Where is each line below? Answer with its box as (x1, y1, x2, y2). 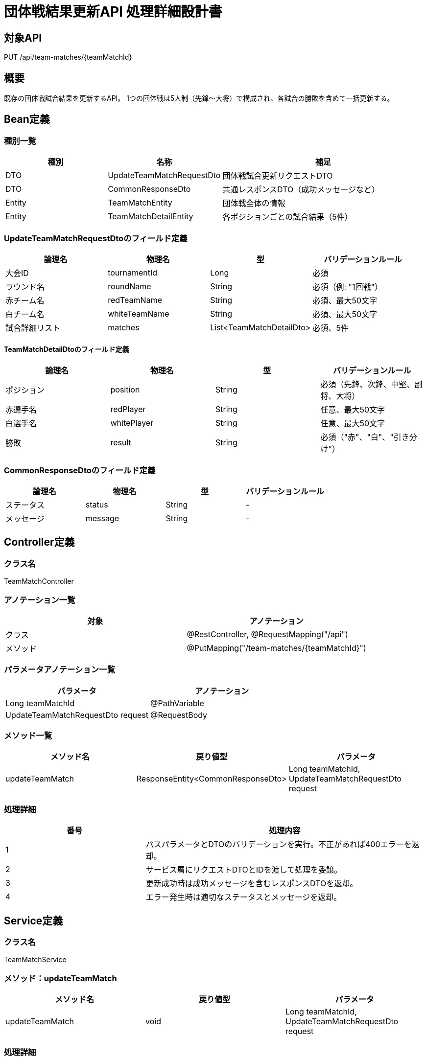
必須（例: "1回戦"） (312, 281, 382, 292)
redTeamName (108, 295, 162, 305)
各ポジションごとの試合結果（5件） (222, 212, 353, 222)
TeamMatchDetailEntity (108, 211, 193, 222)
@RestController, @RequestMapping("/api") (187, 629, 348, 639)
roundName (108, 281, 151, 291)
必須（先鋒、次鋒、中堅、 (320, 379, 415, 390)
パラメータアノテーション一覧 (4, 665, 115, 675)
